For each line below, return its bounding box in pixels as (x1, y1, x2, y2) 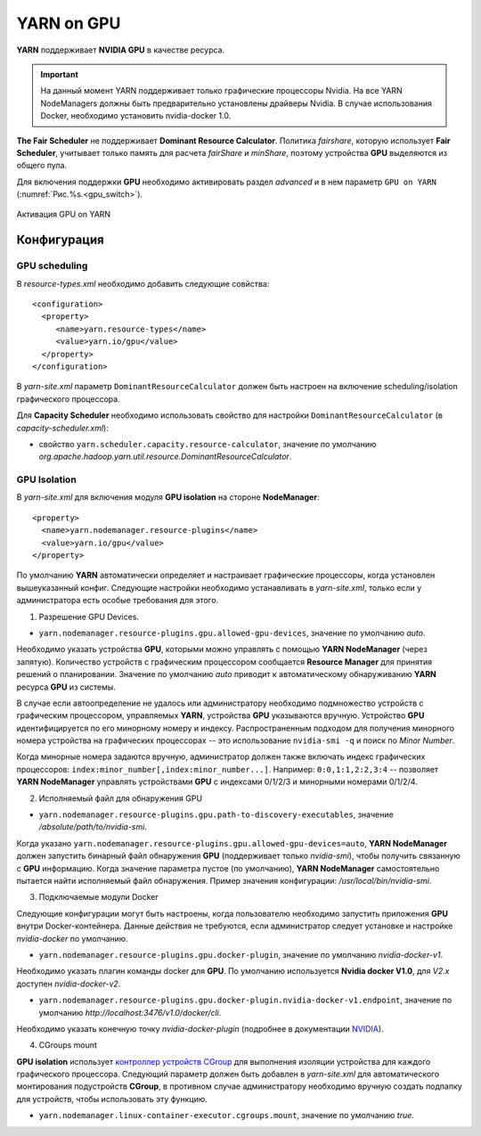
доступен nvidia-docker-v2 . (16, 978, 121, 989)
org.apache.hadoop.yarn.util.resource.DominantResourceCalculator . (38, 451, 292, 462)
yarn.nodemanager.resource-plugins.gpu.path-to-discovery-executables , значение (38, 809, 394, 820)
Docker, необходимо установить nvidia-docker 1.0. (40, 110, 232, 121)
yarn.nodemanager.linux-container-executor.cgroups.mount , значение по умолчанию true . (38, 1110, 414, 1121)
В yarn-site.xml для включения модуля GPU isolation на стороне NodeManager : (16, 492, 320, 503)
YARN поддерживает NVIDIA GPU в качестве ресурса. (16, 45, 225, 55)
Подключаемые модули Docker (38, 892, 159, 903)
